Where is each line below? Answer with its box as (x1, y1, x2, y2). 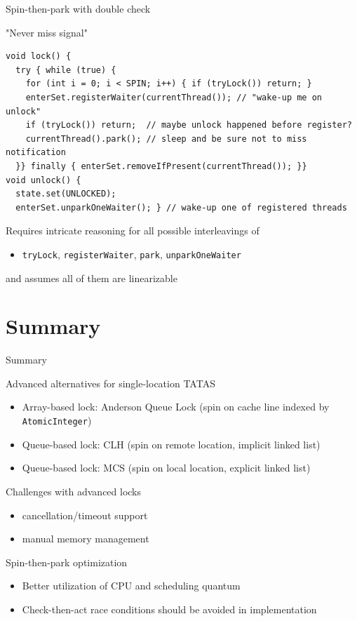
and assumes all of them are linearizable (6, 270, 177, 285)
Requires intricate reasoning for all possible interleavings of (6, 223, 260, 238)
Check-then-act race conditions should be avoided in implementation (22, 601, 317, 616)
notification (6, 147, 66, 158)
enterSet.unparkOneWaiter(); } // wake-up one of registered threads (15, 202, 347, 213)
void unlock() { (6, 175, 81, 185)
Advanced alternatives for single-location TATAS (6, 375, 215, 390)
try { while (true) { (15, 65, 116, 75)
